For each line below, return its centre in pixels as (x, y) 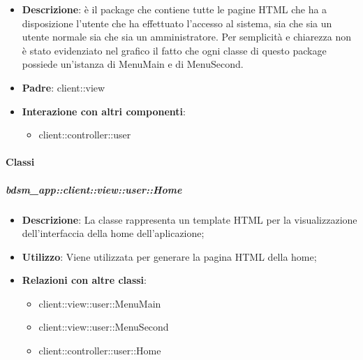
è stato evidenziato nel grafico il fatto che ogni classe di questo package (174, 50)
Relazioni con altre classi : (84, 280)
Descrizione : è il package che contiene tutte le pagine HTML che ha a (175, 9)
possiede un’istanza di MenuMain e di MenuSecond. (133, 64)
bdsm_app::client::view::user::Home (94, 189)
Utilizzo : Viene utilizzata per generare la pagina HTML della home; (169, 256)
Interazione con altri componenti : (104, 111)
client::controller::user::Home (100, 351)
